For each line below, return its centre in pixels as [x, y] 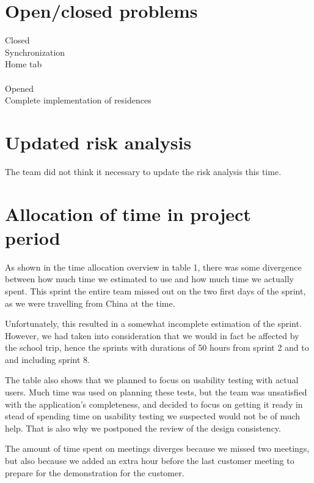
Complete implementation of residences [78, 100]
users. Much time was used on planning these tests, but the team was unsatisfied [156, 392]
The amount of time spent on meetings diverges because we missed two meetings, [157, 448]
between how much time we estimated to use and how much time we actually [149, 279]
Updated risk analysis [98, 142]
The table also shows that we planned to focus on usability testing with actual [152, 380]
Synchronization [35, 52]
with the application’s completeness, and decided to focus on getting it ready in [154, 404]
